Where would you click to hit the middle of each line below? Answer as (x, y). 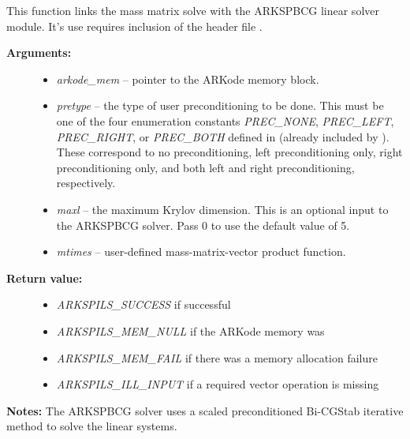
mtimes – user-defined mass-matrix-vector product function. (201, 251)
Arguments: (39, 53)
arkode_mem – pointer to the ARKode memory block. (188, 79)
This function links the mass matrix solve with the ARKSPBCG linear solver (193, 10)
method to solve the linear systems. (92, 426)
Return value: (45, 278)
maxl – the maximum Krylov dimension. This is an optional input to (222, 209)
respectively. (86, 183)
